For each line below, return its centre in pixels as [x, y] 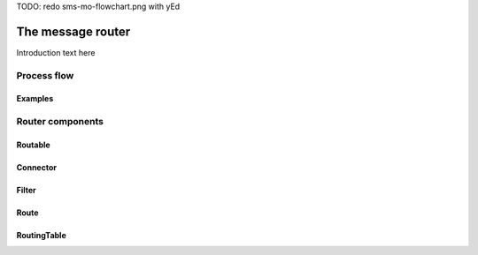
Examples [35, 99]
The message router [73, 31]
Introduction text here [56, 52]
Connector [37, 168]
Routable [33, 145]
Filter [27, 191]
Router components [60, 122]
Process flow [45, 75]
